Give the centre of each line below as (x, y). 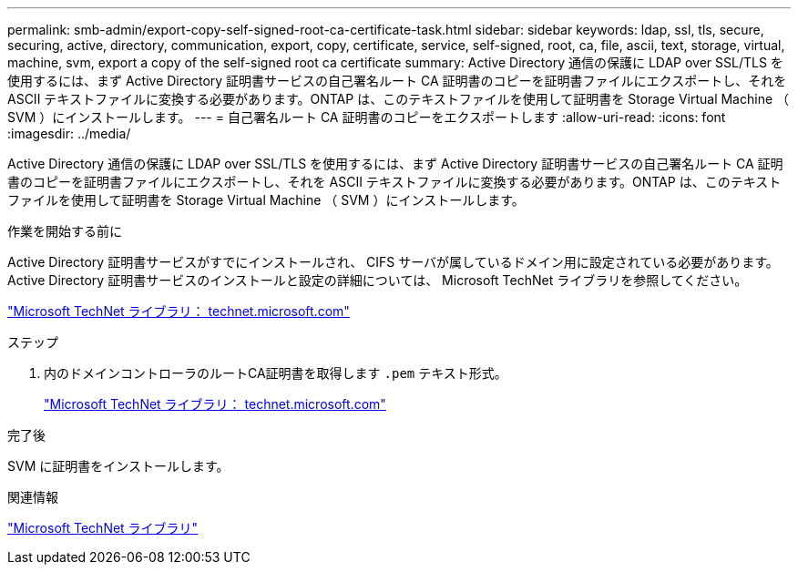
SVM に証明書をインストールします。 (118, 466)
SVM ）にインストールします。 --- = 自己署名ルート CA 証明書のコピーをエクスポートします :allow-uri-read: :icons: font (367, 117)
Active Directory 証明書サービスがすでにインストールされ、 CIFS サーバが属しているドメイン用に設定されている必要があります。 (393, 262)
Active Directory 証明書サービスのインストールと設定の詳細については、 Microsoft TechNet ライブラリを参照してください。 (378, 280)
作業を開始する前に (65, 231)
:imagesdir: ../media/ (69, 133)
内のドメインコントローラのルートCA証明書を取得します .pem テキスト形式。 (276, 373)
